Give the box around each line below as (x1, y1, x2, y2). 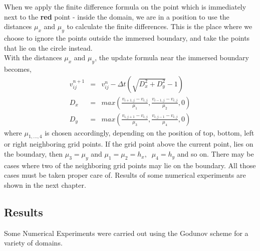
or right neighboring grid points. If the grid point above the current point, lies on (4, 139, 253, 149)
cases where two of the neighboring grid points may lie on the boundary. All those (4, 160, 256, 170)
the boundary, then (4, 149, 63, 159)
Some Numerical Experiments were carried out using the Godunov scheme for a (4, 227, 248, 238)
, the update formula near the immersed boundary (95, 52, 249, 63)
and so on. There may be (177, 149, 254, 159)
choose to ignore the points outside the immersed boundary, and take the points (4, 32, 250, 43)
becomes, (4, 63, 32, 74)
